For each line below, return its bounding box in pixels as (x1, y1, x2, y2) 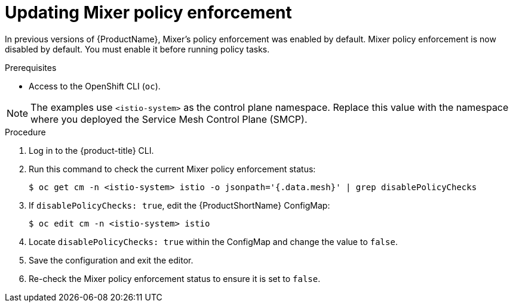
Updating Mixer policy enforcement (5, 2, 292, 23)
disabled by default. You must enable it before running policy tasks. (5, 44, 270, 54)
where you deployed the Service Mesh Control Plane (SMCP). (30, 113, 308, 125)
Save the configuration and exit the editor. (29, 255, 193, 265)
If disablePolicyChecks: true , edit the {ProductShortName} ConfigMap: (29, 200, 330, 210)
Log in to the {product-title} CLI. (29, 145, 154, 156)
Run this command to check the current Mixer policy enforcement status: (29, 163, 316, 174)
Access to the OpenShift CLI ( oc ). (29, 80, 161, 91)
